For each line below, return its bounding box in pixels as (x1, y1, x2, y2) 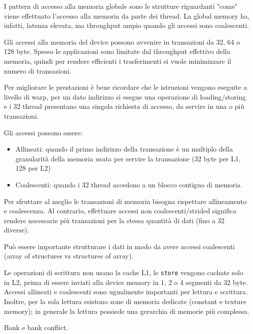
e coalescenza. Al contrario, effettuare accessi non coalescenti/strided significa (4, 206, 237, 216)
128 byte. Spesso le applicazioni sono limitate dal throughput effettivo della (4, 46, 230, 56)
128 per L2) (15, 163, 51, 173)
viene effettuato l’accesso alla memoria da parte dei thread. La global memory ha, (4, 10, 250, 21)
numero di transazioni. (4, 65, 72, 76)
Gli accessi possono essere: (4, 127, 83, 137)
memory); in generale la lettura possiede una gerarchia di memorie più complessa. (4, 306, 250, 316)
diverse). (4, 225, 29, 235)
